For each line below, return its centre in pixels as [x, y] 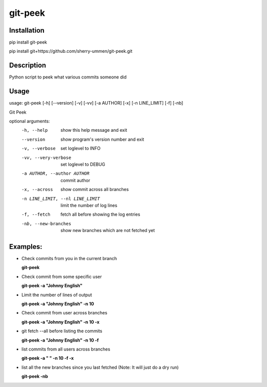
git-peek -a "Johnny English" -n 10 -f [60, 340]
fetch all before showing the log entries [100, 214]
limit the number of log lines [89, 205]
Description [28, 65]
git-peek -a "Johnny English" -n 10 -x [61, 322]
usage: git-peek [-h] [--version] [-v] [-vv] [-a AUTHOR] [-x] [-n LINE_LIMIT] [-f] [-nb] [96, 103]
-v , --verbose [39, 149]
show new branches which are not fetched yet [108, 231]
